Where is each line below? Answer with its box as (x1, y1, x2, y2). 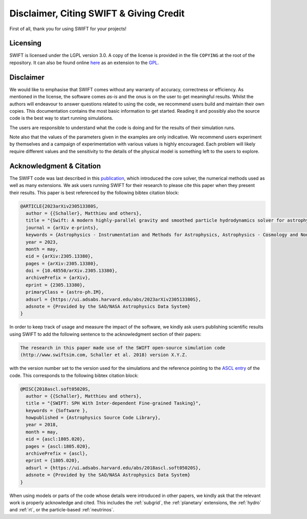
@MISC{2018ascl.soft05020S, (20, 386, 91, 392)
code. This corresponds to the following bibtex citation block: (9, 372, 139, 379)
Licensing (9, 39, 42, 48)
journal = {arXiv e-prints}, (26, 224, 99, 231)
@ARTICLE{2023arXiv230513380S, (20, 203, 99, 209)
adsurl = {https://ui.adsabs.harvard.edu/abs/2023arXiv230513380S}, (26, 296, 202, 302)
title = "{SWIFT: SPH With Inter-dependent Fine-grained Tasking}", (26, 400, 202, 406)
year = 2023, (26, 239, 58, 245)
